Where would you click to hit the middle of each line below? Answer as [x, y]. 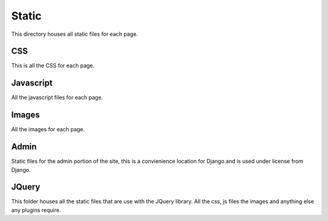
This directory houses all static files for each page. [75, 34]
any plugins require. [36, 210]
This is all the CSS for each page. [53, 66]
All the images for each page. [48, 129]
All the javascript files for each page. [57, 98]
